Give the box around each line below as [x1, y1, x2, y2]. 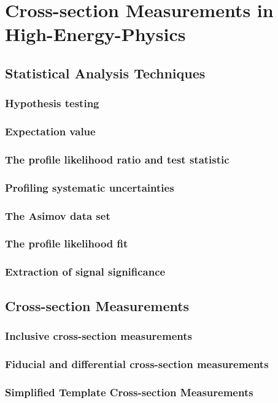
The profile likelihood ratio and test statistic [5, 151, 230, 167]
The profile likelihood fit [5, 236, 128, 251]
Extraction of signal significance [5, 264, 166, 279]
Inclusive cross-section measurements [5, 328, 192, 343]
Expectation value [5, 124, 96, 139]
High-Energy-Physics [5, 21, 186, 47]
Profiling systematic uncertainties [5, 179, 174, 195]
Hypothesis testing [5, 96, 99, 111]
